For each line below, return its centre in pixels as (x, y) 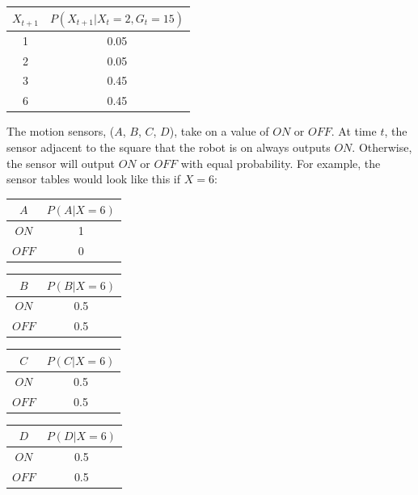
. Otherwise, (382, 147)
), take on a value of (219, 131)
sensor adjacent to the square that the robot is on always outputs (169, 147)
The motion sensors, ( (61, 131)
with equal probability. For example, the (281, 163)
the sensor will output (61, 163)
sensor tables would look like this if (94, 179)
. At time (354, 131)
